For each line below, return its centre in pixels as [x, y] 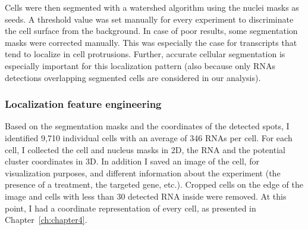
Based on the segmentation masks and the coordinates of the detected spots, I [147, 126]
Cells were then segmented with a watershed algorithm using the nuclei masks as [152, 7]
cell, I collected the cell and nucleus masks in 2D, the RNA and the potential [145, 149]
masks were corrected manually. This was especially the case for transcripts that [151, 42]
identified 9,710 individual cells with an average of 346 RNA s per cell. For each [149, 137]
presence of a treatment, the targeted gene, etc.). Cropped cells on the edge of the [154, 184]
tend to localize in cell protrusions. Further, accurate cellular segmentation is [145, 54]
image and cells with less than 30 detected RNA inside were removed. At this [146, 196]
